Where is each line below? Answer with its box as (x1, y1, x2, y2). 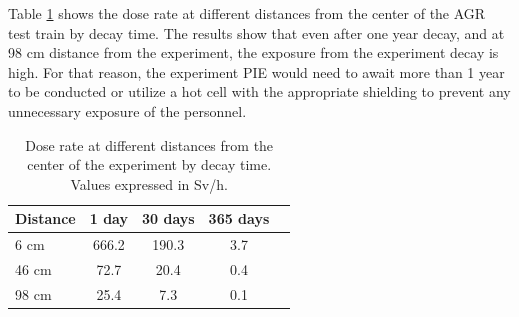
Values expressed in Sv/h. (70, 173, 228, 194)
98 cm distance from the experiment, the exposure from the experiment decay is (8, 42, 499, 63)
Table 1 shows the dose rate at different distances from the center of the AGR (8, 3, 486, 23)
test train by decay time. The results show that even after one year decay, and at (8, 22, 505, 43)
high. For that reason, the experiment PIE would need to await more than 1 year (8, 61, 505, 82)
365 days (208, 208, 270, 229)
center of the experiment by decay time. (27, 154, 272, 175)
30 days (141, 208, 195, 229)
